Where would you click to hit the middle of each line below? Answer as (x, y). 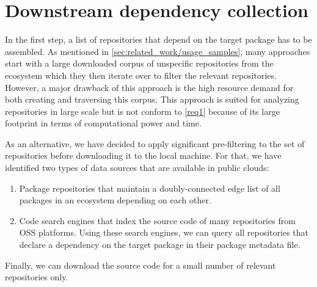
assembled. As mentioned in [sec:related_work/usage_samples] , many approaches (158, 51)
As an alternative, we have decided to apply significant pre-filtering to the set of (155, 143)
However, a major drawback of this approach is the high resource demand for (149, 87)
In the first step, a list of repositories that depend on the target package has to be (158, 39)
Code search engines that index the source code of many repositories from (157, 220)
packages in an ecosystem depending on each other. (115, 200)
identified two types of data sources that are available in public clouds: (137, 168)
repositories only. (37, 277)
